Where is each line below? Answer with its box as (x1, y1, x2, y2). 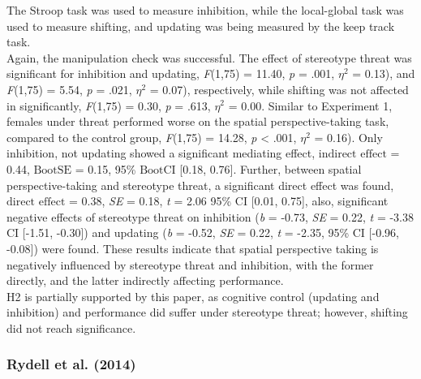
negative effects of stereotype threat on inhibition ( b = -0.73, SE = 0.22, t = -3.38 (6, 208, 414, 225)
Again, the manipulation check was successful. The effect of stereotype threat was (6, 49, 412, 66)
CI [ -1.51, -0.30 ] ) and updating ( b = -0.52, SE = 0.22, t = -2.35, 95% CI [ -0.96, (6, 224, 399, 241)
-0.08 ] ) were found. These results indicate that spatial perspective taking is (6, 239, 379, 256)
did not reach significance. (6, 319, 136, 336)
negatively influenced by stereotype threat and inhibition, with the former (6, 256, 374, 273)
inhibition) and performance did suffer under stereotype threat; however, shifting (6, 304, 408, 321)
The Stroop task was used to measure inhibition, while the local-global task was (6, 2, 404, 18)
